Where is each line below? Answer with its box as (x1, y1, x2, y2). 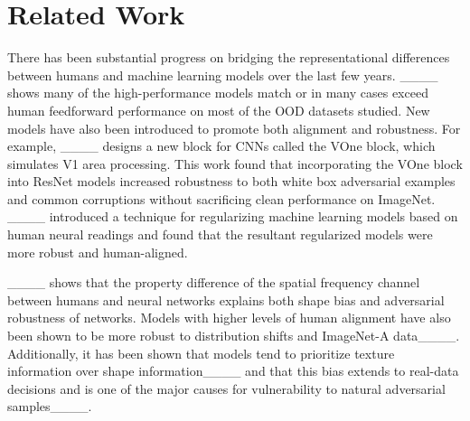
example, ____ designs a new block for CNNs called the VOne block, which (7, 136, 436, 155)
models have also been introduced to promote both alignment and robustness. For (7, 118, 461, 137)
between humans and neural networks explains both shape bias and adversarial (7, 290, 445, 309)
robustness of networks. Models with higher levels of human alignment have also (7, 308, 451, 327)
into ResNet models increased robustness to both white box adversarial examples (7, 172, 456, 191)
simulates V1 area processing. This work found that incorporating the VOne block (7, 154, 463, 173)
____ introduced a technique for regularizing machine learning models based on (7, 207, 458, 226)
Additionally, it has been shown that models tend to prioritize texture (7, 343, 395, 362)
